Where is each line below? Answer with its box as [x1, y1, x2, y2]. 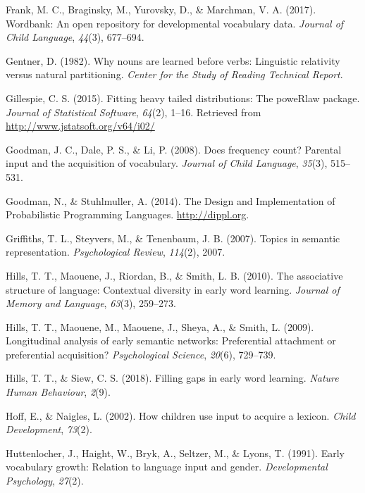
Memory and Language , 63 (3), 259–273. [6, 296, 176, 311]
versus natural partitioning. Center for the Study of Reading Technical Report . [6, 67, 343, 82]
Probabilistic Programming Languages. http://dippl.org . [6, 207, 249, 222]
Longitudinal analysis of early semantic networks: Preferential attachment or [6, 333, 336, 348]
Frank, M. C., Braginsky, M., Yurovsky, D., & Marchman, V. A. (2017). [6, 2, 316, 16]
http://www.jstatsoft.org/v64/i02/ [6, 118, 155, 133]
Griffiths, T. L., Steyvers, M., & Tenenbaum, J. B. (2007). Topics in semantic [6, 230, 340, 245]
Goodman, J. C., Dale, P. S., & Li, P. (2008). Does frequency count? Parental [6, 142, 342, 156]
